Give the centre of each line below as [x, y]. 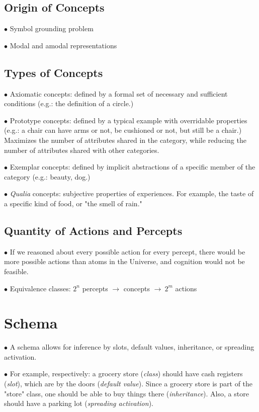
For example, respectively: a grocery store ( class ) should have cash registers [126, 374]
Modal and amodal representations [63, 45]
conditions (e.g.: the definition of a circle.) [69, 103]
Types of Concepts [54, 72]
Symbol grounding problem [52, 28]
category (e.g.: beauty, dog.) [47, 176]
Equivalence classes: [40, 288]
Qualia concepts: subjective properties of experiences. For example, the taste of [132, 193]
